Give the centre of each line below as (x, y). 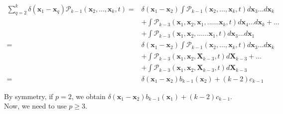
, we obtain (88, 96)
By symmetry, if (29, 96)
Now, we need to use (35, 106)
